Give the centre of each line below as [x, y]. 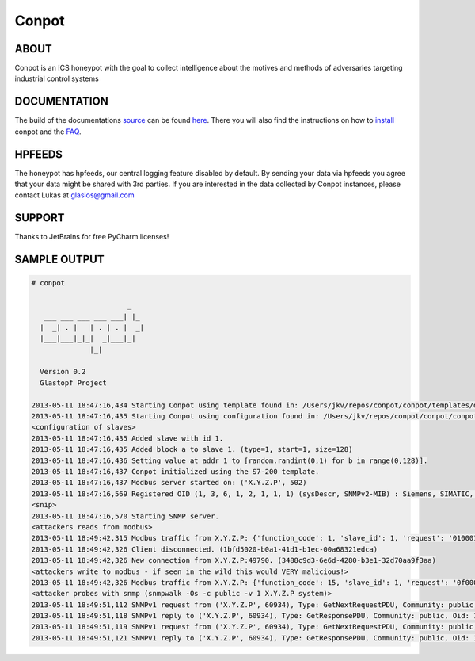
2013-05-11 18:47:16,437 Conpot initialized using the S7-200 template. [175, 471]
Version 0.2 [63, 372]
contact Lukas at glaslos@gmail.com [74, 195]
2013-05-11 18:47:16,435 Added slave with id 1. [127, 438]
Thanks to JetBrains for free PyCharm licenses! [92, 237]
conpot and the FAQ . [48, 132]
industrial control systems [57, 78]
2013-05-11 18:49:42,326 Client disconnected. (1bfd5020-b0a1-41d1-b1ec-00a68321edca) [205, 549]
